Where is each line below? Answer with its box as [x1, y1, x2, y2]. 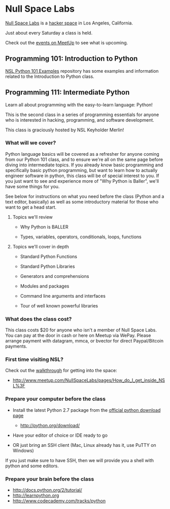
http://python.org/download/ [20, 422, 80, 428]
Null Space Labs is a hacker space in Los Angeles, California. [5, 20, 133, 26]
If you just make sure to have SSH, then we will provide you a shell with [5, 457, 154, 463]
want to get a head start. [5, 204, 57, 210]
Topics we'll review [12, 214, 53, 220]
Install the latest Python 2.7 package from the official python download [12, 407, 161, 413]
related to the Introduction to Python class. [5, 73, 95, 79]
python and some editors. [5, 463, 59, 469]
